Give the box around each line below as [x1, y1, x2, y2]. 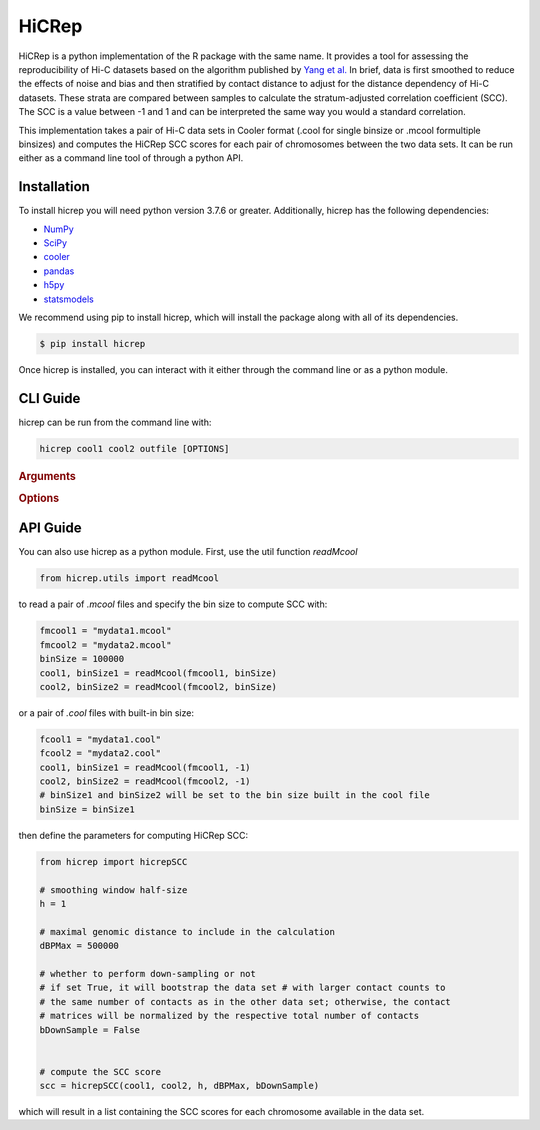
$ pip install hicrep [39, 338, 146, 349]
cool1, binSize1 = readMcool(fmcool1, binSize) [39, 667, 277, 679]
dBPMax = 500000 [39, 940, 120, 952]
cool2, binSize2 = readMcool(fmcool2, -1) [39, 776, 251, 787]
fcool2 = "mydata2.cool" [39, 748, 162, 759]
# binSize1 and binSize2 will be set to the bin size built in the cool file [39, 790, 430, 801]
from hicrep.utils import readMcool [39, 573, 220, 584]
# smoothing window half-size [39, 884, 188, 895]
